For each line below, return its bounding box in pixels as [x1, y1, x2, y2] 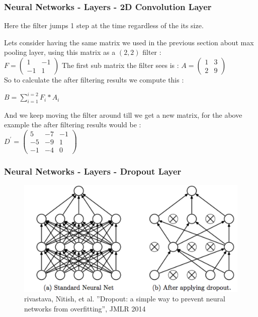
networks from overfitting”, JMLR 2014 [24, 303, 146, 313]
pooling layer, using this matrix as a [4, 47, 116, 57]
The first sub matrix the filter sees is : [61, 60, 179, 70]
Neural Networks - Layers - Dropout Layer [4, 165, 182, 178]
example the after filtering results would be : [4, 119, 141, 130]
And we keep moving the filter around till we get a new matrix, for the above [4, 109, 242, 120]
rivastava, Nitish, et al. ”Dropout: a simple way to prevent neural [24, 293, 225, 304]
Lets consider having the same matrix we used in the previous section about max [4, 37, 254, 47]
